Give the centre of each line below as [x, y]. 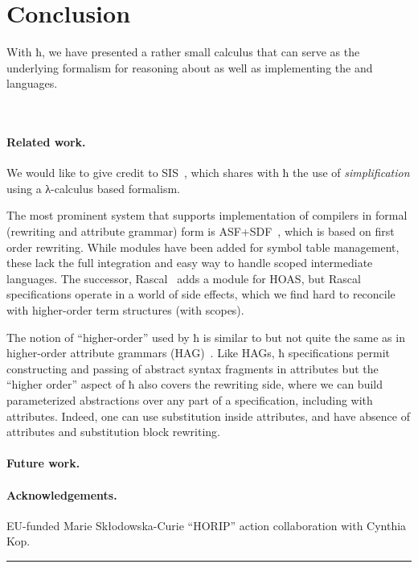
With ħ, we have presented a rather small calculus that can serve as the [183, 52]
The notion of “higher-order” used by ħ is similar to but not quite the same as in [206, 337]
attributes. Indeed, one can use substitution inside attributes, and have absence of [208, 416]
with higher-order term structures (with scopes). [125, 310]
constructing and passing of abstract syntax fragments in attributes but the [193, 368]
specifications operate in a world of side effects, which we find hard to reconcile [201, 294]
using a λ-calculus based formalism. [93, 188]
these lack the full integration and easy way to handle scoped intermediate [190, 263]
